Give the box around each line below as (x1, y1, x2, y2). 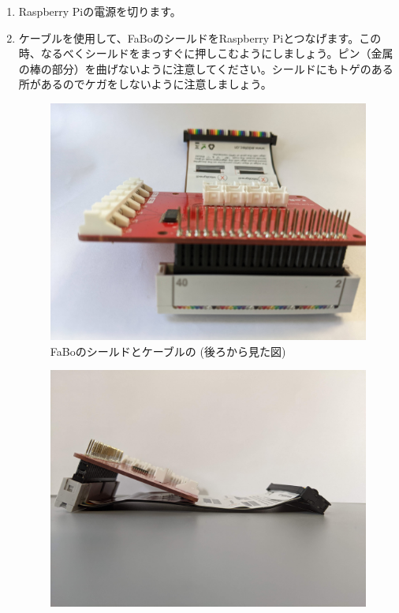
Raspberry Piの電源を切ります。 (18, 3, 181, 19)
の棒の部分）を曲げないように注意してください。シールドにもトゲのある (18, 60, 393, 77)
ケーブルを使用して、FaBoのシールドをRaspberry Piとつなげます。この (18, 29, 382, 46)
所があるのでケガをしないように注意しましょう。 (18, 76, 272, 92)
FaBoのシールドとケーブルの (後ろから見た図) (50, 342, 286, 359)
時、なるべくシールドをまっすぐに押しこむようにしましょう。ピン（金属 (18, 45, 393, 62)
